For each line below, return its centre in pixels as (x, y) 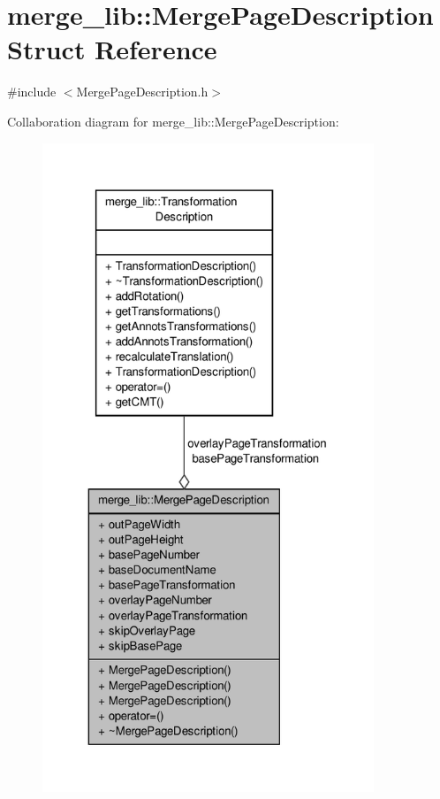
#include (32, 92)
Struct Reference (112, 49)
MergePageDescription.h (142, 92)
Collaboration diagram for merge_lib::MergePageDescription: (173, 121)
